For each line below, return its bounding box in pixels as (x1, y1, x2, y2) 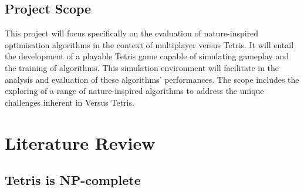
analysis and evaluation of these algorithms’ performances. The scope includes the (5, 73, 299, 85)
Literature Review (5, 130, 156, 154)
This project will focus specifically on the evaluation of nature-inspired (5, 27, 259, 39)
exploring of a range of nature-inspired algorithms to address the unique (5, 85, 264, 97)
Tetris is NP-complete (5, 171, 141, 189)
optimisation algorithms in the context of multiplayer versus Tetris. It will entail (5, 38, 294, 50)
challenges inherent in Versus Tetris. (5, 96, 134, 108)
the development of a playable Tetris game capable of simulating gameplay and (5, 50, 289, 62)
